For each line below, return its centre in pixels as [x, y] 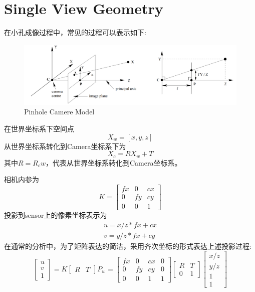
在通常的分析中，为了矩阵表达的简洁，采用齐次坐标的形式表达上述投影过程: [128, 246]
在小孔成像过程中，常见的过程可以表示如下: [75, 32]
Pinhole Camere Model [59, 112]
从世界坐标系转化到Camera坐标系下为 [65, 146]
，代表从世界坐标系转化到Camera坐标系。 [114, 162]
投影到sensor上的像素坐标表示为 [56, 214]
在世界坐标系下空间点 [39, 128]
